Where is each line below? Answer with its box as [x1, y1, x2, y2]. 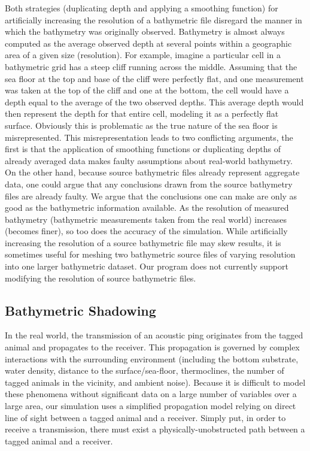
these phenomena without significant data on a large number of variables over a [5, 388, 297, 400]
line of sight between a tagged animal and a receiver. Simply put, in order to [5, 411, 286, 423]
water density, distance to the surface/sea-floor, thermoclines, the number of [5, 364, 284, 377]
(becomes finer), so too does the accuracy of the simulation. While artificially [5, 225, 288, 237]
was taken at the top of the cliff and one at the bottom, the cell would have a [5, 84, 289, 96]
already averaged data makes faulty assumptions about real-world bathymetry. [5, 154, 293, 167]
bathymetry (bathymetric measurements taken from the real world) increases [5, 213, 287, 225]
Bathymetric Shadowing [5, 301, 156, 319]
